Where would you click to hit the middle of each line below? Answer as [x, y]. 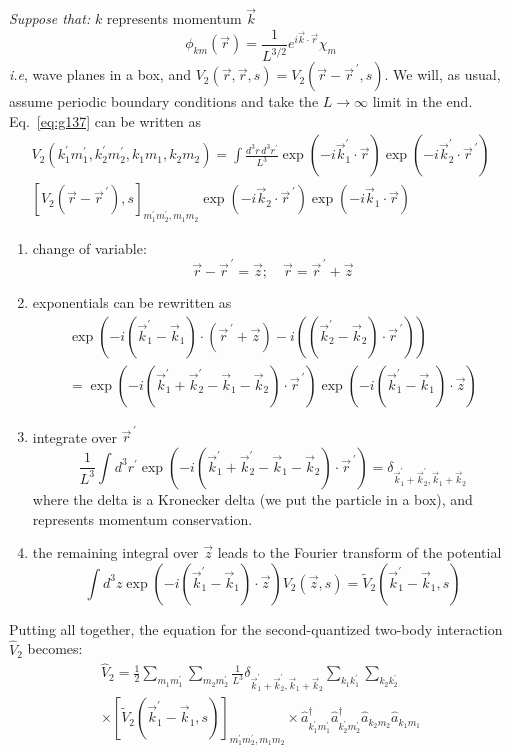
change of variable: [89, 247]
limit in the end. [422, 101]
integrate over [74, 436]
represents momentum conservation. [142, 518]
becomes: [55, 648]
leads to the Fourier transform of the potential [359, 552]
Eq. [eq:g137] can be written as [105, 120]
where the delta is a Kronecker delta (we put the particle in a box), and [252, 498]
